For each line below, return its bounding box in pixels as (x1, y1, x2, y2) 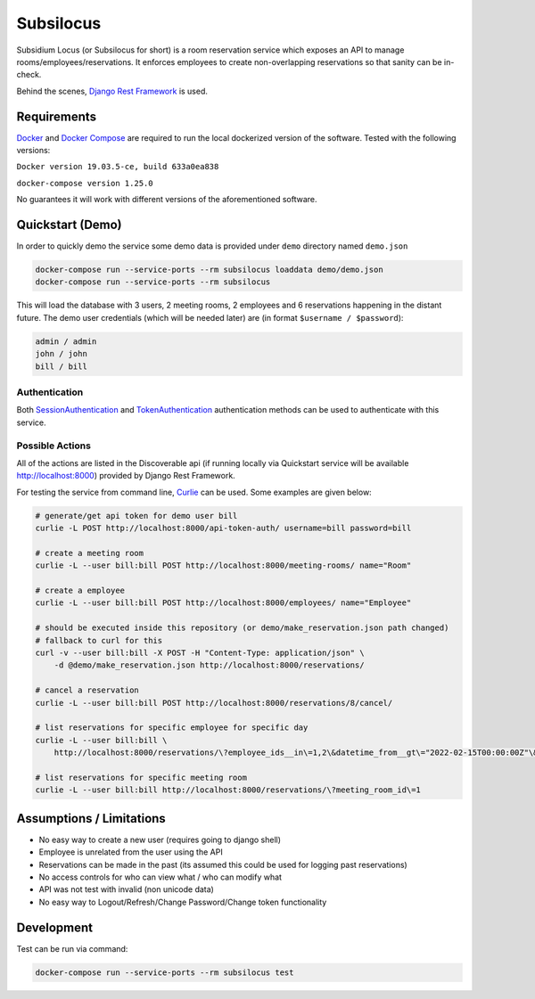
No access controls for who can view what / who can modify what (38, 872, 283, 882)
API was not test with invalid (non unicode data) (38, 884, 214, 895)
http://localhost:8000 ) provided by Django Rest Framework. (16, 471, 235, 481)
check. (16, 70, 42, 80)
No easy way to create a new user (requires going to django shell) (38, 834, 281, 845)
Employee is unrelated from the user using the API (38, 847, 223, 857)
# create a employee (35, 585, 125, 595)
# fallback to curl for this (35, 635, 163, 645)
